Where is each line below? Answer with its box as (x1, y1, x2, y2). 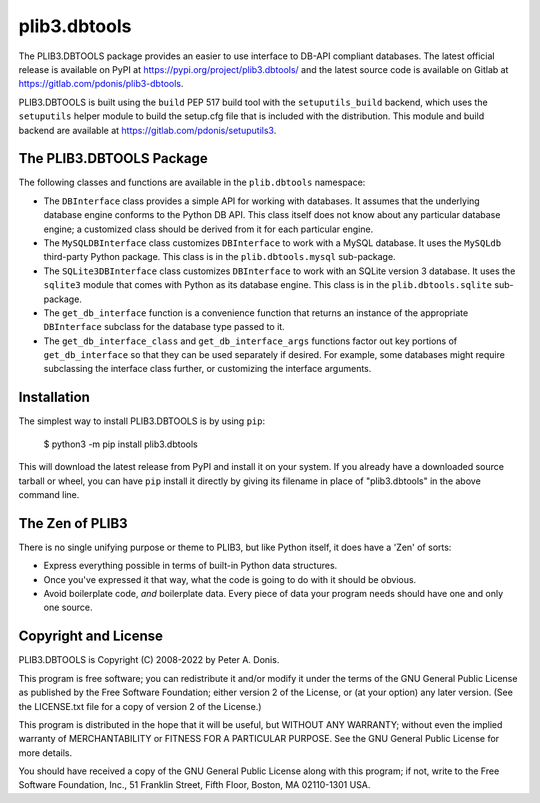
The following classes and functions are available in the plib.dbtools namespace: (18, 176, 366, 189)
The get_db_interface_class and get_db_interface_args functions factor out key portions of (43, 335, 458, 347)
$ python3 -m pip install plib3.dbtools (43, 438, 199, 450)
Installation (18, 389, 90, 406)
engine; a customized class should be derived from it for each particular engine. (43, 223, 374, 235)
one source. (43, 601, 94, 614)
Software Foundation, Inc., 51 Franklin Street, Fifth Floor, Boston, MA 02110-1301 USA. (18, 779, 371, 791)
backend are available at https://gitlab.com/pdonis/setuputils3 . (18, 124, 277, 136)
